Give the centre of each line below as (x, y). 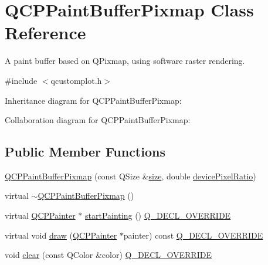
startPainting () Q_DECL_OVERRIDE (158, 215)
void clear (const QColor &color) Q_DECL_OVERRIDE (108, 255)
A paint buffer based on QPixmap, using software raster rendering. (125, 61)
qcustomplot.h (76, 80)
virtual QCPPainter (40, 215)
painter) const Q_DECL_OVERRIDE (193, 235)
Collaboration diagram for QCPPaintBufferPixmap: (98, 120)
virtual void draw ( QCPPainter (61, 235)
